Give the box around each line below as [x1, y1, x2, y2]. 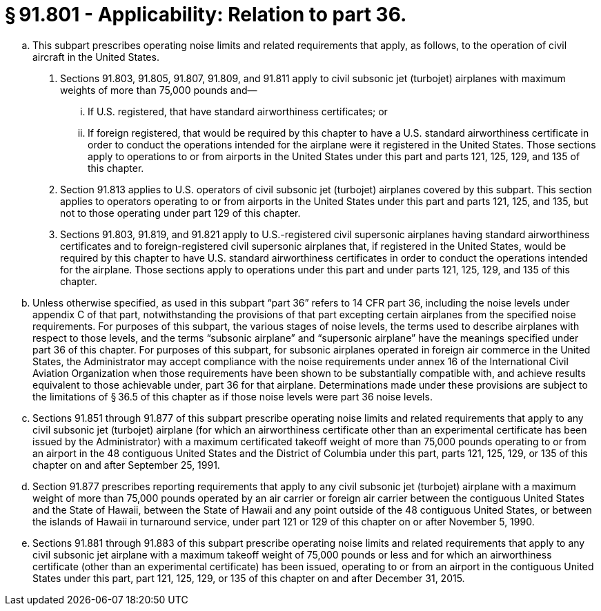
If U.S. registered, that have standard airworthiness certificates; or [88, 105, 388, 117]
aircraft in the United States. [32, 50, 159, 63]
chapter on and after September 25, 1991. [32, 458, 220, 471]
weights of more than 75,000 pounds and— [60, 84, 257, 96]
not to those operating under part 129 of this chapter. [60, 206, 301, 219]
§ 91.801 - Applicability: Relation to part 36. [5, 3, 407, 26]
